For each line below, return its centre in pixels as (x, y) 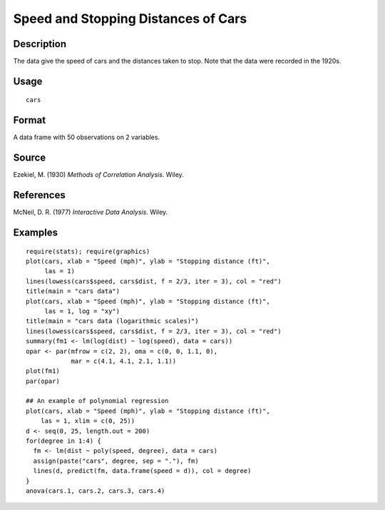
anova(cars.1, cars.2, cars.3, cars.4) (96, 491)
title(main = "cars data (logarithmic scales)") (112, 321)
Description (40, 44)
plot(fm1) (43, 371)
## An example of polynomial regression (97, 401)
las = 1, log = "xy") (82, 311)
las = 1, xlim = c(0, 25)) (88, 421)
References (39, 195)
